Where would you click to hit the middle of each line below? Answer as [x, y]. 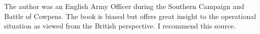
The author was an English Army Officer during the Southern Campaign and [124, 6]
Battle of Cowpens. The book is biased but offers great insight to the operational [130, 16]
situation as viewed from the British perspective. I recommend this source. [120, 26]
